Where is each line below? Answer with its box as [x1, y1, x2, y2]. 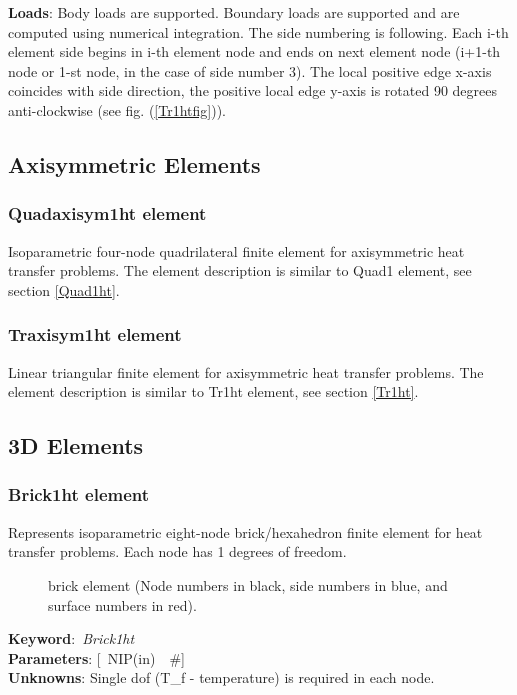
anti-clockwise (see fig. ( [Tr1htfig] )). [8, 99, 226, 120]
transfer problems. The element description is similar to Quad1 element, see [8, 260, 472, 281]
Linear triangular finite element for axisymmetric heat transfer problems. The [8, 361, 484, 382]
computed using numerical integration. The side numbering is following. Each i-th [8, 21, 509, 42]
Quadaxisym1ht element [8, 201, 207, 226]
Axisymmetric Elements [8, 148, 261, 179]
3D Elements [8, 430, 144, 461]
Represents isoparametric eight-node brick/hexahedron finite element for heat [8, 521, 483, 542]
